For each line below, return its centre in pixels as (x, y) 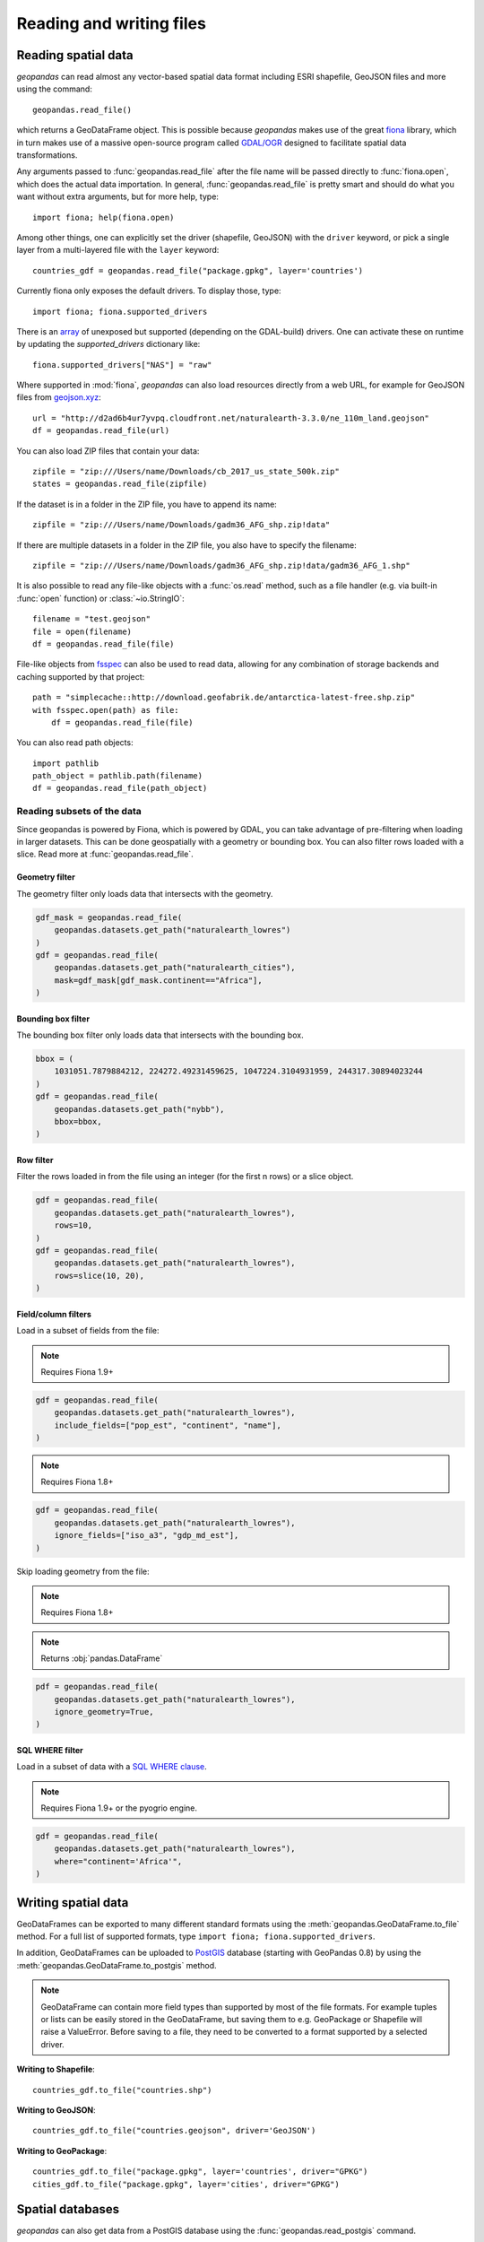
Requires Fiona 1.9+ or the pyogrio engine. (119, 1808)
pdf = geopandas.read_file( (97, 1687)
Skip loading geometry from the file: (83, 1571)
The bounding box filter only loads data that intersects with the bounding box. (160, 1035)
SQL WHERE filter (50, 1750)
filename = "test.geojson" (92, 619)
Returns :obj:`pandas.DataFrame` (102, 1658)
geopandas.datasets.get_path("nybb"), (139, 1109)
